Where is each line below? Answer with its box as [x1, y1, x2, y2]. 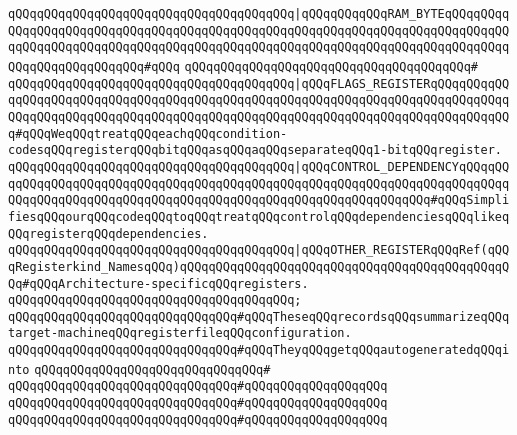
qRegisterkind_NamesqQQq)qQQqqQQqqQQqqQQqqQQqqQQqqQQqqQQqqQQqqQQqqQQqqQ [8, 259, 510, 274]
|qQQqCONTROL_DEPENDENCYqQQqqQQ [294, 159, 510, 174]
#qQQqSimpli [430, 193, 510, 208]
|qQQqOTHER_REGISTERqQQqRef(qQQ [294, 243, 510, 258]
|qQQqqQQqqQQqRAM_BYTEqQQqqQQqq [294, 7, 510, 21]
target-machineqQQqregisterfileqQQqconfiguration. [8, 326, 352, 341]
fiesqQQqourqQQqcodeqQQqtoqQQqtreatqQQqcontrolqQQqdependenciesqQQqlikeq [8, 209, 510, 224]
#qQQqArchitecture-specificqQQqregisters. [22, 276, 309, 291]
